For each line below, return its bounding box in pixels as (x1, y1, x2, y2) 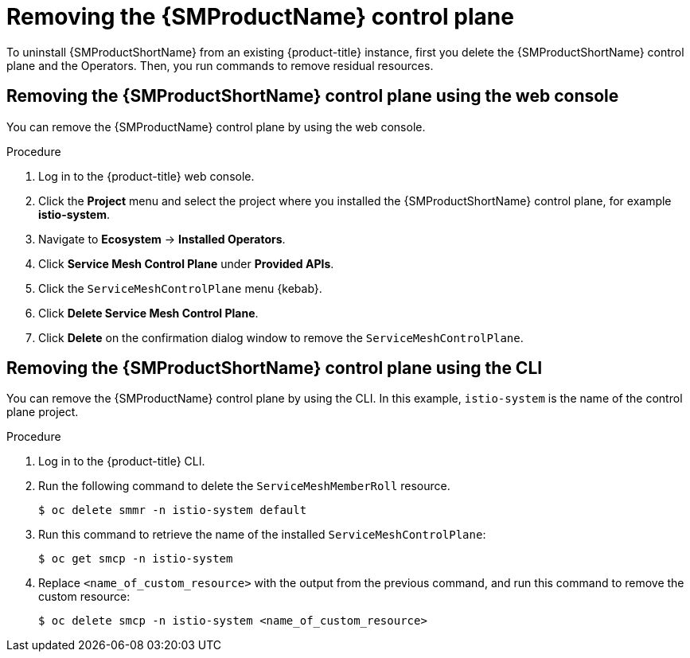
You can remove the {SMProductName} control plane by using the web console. (6, 119, 426, 134)
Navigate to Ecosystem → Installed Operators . (38, 232, 286, 246)
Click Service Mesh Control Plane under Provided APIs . (38, 256, 334, 271)
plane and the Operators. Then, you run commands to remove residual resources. (6, 58, 434, 72)
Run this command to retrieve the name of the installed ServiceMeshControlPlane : (38, 528, 486, 542)
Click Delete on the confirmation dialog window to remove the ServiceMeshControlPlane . (38, 330, 524, 345)
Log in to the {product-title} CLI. (38, 454, 205, 469)
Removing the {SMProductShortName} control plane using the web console (6, 86, 619, 107)
